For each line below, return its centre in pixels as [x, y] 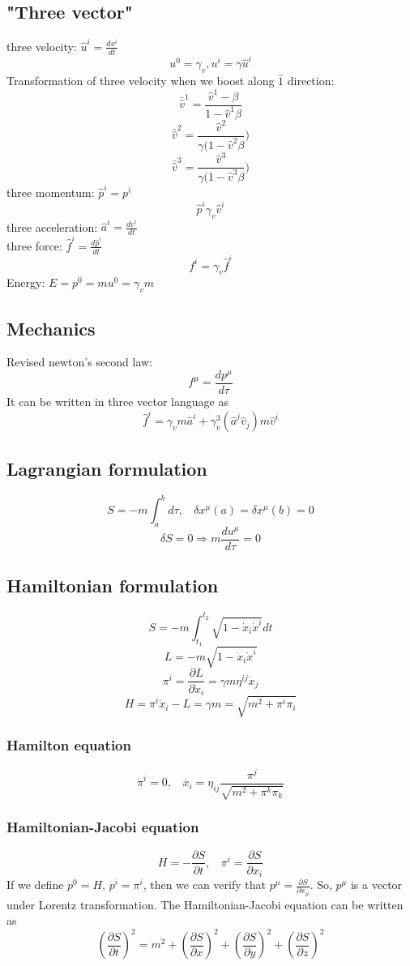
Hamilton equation [69, 745]
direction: [311, 81]
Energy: [26, 282]
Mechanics [51, 328]
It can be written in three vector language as [117, 402]
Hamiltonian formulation [113, 586]
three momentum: [51, 192]
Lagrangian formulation [107, 468]
